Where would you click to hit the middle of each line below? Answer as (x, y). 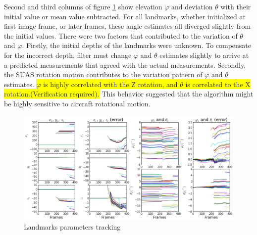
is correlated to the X (218, 84)
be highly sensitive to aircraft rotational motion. (77, 103)
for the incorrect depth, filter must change (68, 55)
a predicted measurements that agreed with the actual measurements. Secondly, (125, 65)
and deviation (192, 6)
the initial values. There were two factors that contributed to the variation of (121, 35)
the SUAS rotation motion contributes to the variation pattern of (103, 74)
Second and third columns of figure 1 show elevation (83, 6)
